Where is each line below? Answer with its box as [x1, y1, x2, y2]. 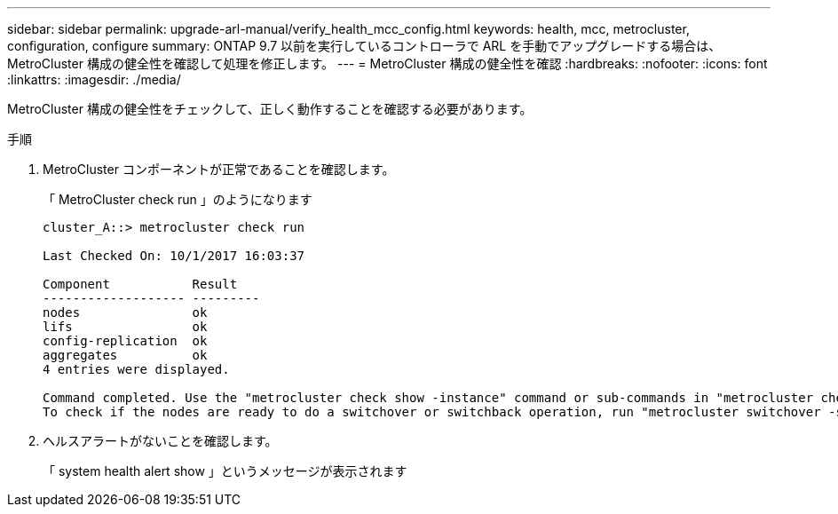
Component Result [43, 277, 238, 291]
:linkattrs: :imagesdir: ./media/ [7, 72, 181, 87]
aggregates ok [43, 348, 208, 362]
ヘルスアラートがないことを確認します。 [43, 433, 278, 448]
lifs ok [43, 320, 208, 334]
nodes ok [43, 305, 208, 320]
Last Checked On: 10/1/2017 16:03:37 [43, 249, 305, 263]
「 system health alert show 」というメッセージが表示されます [43, 463, 407, 478]
